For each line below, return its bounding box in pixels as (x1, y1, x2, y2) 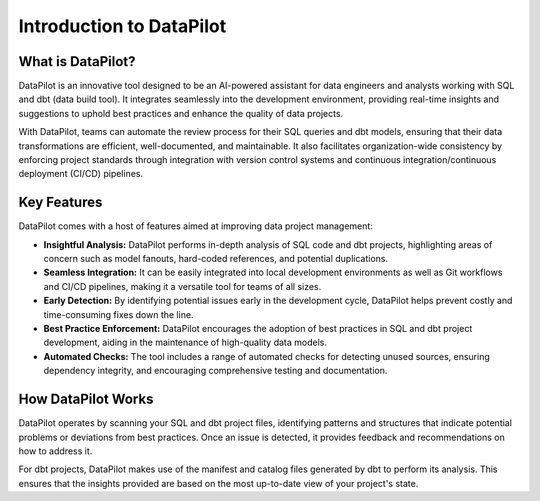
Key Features (18, 194, 103, 211)
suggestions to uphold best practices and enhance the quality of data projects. (18, 107, 344, 119)
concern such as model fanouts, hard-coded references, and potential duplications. (43, 253, 389, 265)
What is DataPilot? (18, 53, 136, 70)
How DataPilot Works (18, 391, 154, 408)
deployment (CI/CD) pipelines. (18, 168, 144, 180)
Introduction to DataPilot (18, 15, 227, 37)
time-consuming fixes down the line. (43, 308, 194, 320)
